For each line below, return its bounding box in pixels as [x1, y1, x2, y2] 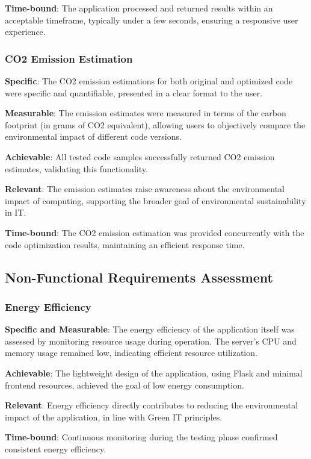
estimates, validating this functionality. [5, 162, 148, 175]
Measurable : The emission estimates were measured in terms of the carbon [5, 107, 286, 119]
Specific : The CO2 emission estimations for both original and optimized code [5, 75, 293, 87]
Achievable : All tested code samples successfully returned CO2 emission [5, 150, 275, 163]
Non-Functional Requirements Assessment [5, 267, 273, 286]
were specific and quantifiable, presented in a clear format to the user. [5, 86, 263, 99]
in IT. [5, 206, 26, 219]
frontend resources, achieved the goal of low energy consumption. [5, 378, 244, 391]
